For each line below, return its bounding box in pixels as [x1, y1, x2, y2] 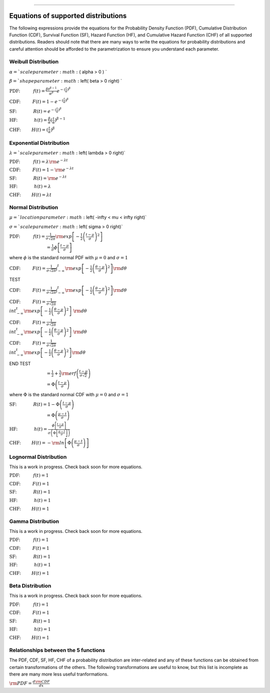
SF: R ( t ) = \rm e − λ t [9, 175, 67, 181]
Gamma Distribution [9, 518, 59, 525]
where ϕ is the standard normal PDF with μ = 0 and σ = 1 [9, 255, 128, 261]
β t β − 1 [45, 86, 57, 92]
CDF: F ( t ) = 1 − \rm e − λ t [9, 166, 74, 173]
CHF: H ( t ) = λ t [9, 192, 52, 198]
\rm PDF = [9, 680, 32, 686]
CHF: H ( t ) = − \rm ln [9, 440, 64, 446]
